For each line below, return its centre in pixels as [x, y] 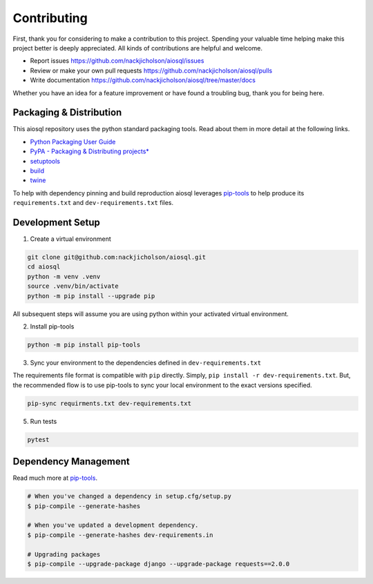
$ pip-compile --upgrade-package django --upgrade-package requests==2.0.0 [159, 564]
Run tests [44, 421]
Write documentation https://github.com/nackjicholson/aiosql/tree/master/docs [143, 80]
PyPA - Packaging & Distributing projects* [90, 151]
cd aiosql [44, 267]
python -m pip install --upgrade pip [91, 296]
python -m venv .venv [64, 276]
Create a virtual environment [71, 239]
